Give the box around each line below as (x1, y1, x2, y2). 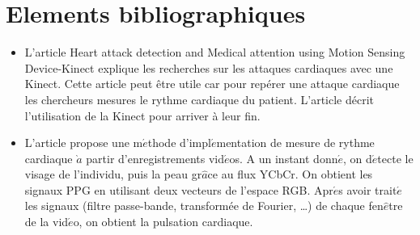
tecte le (377, 149, 414, 166)
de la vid (24, 213, 69, 230)
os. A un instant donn (229, 149, 338, 166)
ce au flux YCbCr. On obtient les (207, 166, 373, 183)
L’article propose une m (24, 134, 143, 151)
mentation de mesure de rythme (216, 134, 375, 151)
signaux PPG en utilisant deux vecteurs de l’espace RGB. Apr (24, 181, 333, 198)
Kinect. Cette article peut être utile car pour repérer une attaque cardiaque (24, 75, 400, 92)
